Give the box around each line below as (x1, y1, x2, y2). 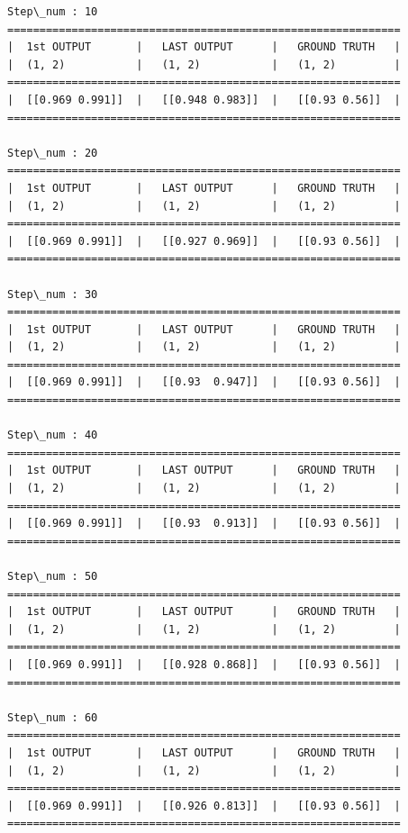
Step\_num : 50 (7, 570, 98, 583)
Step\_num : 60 (7, 711, 98, 724)
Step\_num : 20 (7, 146, 98, 159)
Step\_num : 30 (7, 287, 98, 301)
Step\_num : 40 (7, 429, 98, 442)
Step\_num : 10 (7, 5, 98, 18)
